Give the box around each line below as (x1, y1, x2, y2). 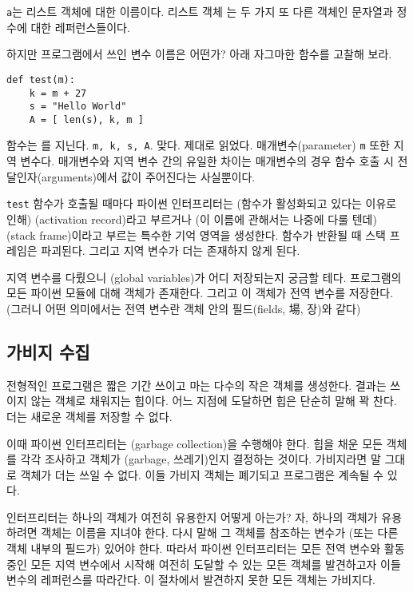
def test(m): (6, 74, 75, 85)
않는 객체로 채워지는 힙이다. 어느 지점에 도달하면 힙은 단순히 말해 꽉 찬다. (30, 392, 397, 409)
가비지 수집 (6, 339, 90, 364)
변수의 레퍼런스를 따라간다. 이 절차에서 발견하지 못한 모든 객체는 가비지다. (6, 571, 375, 588)
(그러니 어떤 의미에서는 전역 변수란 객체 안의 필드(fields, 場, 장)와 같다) (6, 300, 361, 316)
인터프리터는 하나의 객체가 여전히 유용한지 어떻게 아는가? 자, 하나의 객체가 (6, 508, 378, 525)
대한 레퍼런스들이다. (30, 18, 130, 35)
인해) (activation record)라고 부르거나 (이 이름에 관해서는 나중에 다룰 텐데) (6, 210, 377, 227)
